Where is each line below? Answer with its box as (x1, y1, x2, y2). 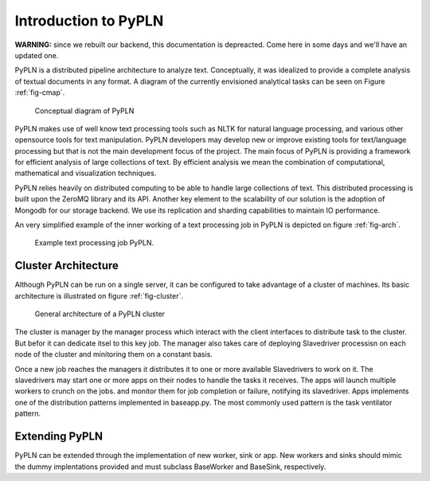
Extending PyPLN (14, 430, 104, 444)
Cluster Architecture (14, 259, 119, 272)
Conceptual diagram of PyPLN (34, 106, 135, 115)
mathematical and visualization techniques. (14, 168, 157, 178)
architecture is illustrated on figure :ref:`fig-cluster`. (14, 291, 183, 300)
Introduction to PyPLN (14, 12, 164, 29)
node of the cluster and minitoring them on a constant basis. (14, 350, 213, 359)
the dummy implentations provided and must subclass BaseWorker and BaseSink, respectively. (14, 462, 326, 471)
